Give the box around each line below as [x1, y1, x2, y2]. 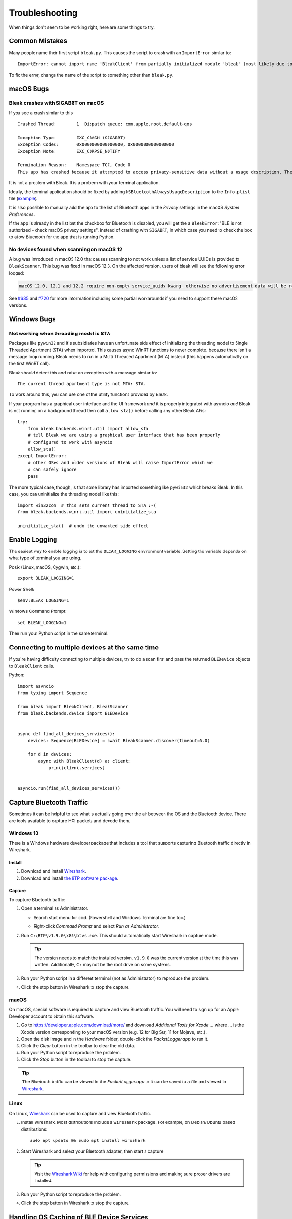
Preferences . [9, 211, 35, 217]
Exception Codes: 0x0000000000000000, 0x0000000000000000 [18, 141, 175, 147]
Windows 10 [9, 830, 39, 837]
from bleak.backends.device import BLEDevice [18, 710, 128, 716]
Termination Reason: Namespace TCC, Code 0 [18, 162, 131, 168]
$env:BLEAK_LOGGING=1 [18, 597, 69, 603]
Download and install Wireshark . [21, 868, 86, 874]
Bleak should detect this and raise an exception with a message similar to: [9, 370, 158, 375]
